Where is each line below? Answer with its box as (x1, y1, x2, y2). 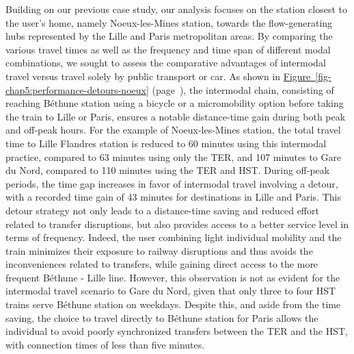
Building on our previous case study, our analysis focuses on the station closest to (5, 2, 348, 16)
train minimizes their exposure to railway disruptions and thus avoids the (5, 243, 313, 257)
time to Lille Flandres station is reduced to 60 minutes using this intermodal (5, 136, 327, 150)
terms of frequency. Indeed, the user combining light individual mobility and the (5, 230, 342, 244)
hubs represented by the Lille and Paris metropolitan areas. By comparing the (5, 29, 333, 43)
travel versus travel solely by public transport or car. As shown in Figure (5, 68, 311, 83)
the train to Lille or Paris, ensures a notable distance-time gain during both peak (5, 109, 346, 123)
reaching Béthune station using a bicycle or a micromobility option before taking (5, 96, 344, 110)
